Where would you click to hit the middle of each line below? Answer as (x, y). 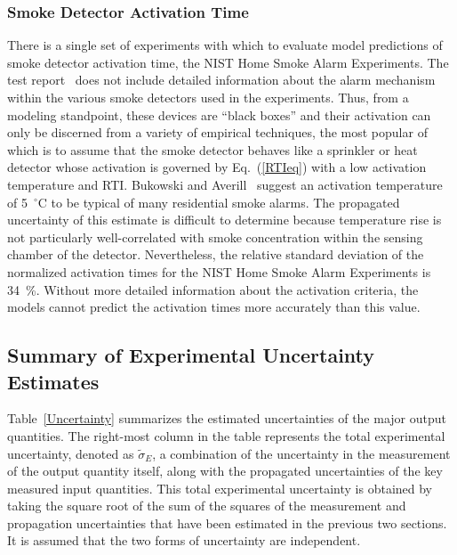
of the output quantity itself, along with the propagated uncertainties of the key (225, 471)
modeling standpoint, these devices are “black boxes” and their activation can (219, 114)
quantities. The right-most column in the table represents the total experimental (226, 435)
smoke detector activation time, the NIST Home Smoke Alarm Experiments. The (228, 62)
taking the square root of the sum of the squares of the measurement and (207, 506)
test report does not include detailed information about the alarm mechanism (221, 80)
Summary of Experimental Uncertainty (191, 355)
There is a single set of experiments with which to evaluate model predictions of (225, 45)
